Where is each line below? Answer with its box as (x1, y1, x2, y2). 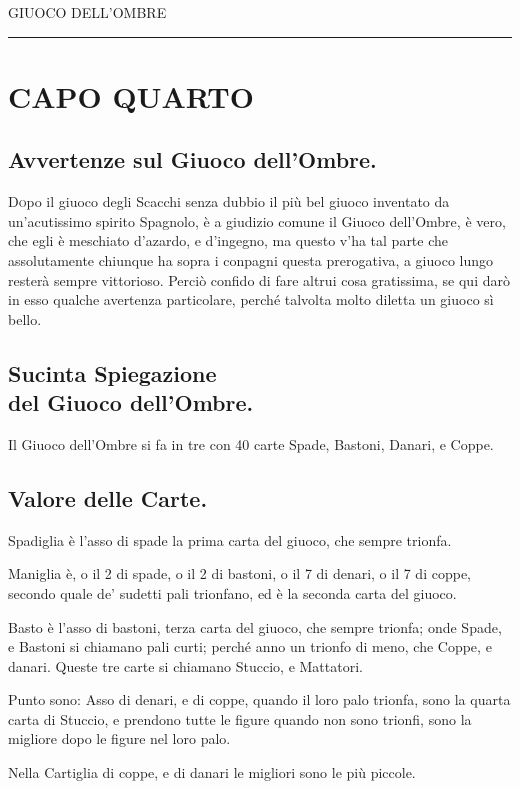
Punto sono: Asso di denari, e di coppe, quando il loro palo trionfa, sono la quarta (8, 689, 511, 710)
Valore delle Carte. (8, 482, 208, 513)
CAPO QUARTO (8, 75, 254, 116)
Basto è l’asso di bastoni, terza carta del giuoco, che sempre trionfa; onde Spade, (8, 616, 502, 637)
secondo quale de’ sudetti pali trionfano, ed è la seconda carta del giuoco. (8, 582, 457, 603)
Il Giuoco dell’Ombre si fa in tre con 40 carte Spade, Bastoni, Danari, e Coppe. (8, 433, 494, 454)
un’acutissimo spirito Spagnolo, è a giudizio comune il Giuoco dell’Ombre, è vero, (8, 210, 506, 231)
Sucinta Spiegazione (8, 357, 217, 388)
